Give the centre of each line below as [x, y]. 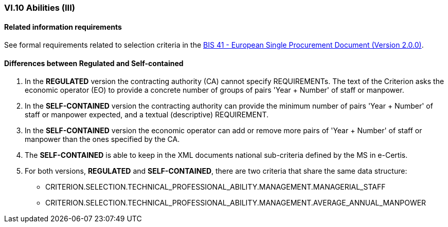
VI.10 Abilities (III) [40, 8]
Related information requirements [63, 27]
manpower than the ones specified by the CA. [102, 139]
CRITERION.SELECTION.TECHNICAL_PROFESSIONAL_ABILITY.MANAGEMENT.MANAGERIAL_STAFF [216, 187]
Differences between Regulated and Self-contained [94, 63]
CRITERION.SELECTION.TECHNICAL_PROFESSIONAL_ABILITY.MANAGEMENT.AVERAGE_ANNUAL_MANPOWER [236, 203]
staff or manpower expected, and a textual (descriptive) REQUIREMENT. [147, 115]
